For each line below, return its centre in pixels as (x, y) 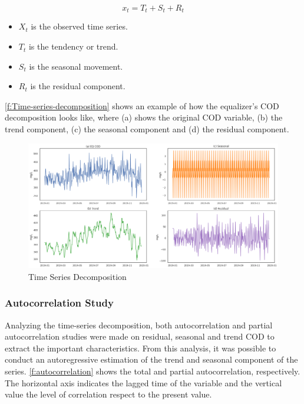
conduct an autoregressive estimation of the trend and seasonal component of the (151, 359)
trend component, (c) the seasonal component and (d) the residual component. (147, 129)
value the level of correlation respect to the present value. (108, 394)
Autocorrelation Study (59, 303)
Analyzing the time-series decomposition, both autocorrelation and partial (139, 325)
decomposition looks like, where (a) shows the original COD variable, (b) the (144, 117)
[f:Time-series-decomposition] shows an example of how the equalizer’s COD (142, 105)
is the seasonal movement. (76, 66)
